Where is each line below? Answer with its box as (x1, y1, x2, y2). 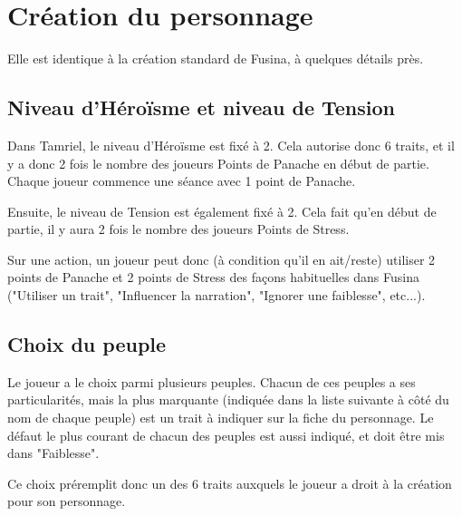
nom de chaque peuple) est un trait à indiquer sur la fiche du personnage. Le (7, 408, 434, 427)
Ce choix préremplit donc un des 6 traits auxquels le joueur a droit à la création (7, 473, 452, 492)
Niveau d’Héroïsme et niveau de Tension (7, 93, 395, 122)
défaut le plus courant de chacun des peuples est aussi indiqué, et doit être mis (7, 425, 445, 444)
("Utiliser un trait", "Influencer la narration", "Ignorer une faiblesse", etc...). (7, 286, 426, 305)
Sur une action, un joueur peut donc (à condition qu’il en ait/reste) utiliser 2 (7, 249, 436, 268)
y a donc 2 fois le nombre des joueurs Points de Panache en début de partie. (7, 153, 429, 172)
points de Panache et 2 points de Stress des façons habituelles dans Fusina (7, 268, 419, 287)
